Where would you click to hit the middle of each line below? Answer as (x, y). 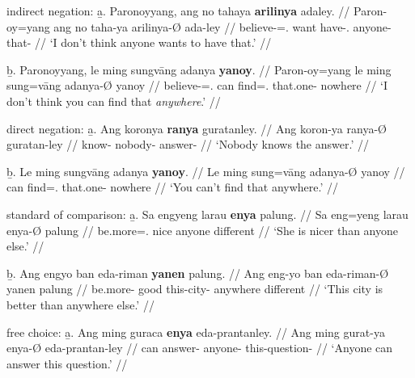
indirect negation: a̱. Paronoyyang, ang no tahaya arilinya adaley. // (178, 10)
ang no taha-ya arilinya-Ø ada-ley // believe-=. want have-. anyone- (222, 26)
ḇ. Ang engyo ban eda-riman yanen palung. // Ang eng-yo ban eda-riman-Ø (198, 273)
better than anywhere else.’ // (80, 304)
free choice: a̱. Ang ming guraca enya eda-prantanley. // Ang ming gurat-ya (196, 332)
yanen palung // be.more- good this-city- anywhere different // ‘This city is (195, 289)
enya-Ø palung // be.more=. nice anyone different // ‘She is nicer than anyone (202, 230)
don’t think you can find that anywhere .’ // (114, 101)
